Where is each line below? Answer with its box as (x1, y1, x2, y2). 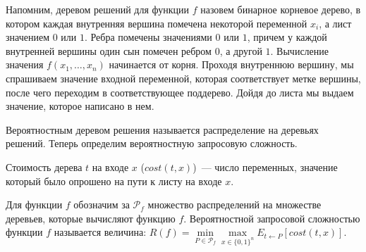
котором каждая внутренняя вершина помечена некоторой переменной (6, 15, 307, 30)
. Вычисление (270, 43, 329, 58)
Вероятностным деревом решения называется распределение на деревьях (6, 122, 319, 137)
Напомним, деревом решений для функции (6, 2, 189, 16)
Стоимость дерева (6, 159, 83, 174)
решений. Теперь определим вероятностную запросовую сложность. (6, 136, 298, 151)
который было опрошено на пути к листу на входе (6, 173, 222, 188)
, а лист (319, 15, 352, 30)
